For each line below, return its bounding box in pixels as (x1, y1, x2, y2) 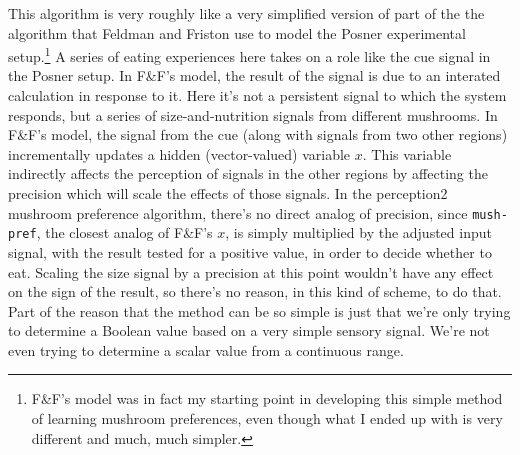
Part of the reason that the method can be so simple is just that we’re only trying (8, 300, 511, 321)
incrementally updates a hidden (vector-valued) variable (8, 143, 351, 164)
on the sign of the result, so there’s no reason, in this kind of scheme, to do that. (8, 281, 502, 302)
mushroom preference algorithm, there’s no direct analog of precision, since (8, 202, 468, 223)
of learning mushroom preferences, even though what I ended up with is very (31, 408, 503, 429)
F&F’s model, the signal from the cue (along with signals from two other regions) (8, 124, 508, 145)
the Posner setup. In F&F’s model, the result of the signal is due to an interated (8, 65, 501, 86)
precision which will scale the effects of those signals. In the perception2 (8, 183, 448, 203)
